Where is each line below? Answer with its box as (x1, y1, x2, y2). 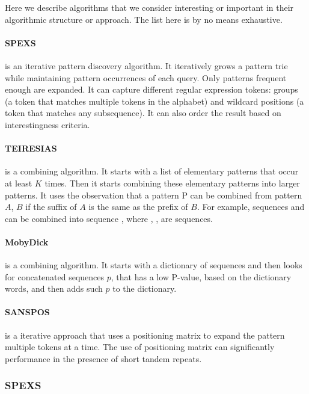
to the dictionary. (112, 282, 177, 295)
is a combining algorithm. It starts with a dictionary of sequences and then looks (5, 259, 302, 271)
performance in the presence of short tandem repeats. (5, 352, 202, 365)
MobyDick (5, 235, 49, 248)
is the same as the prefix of (88, 200, 188, 213)
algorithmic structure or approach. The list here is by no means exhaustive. (5, 13, 283, 25)
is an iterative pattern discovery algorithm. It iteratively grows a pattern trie (5, 59, 288, 72)
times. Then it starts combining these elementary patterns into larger (44, 176, 300, 189)
